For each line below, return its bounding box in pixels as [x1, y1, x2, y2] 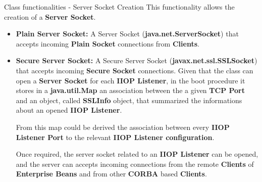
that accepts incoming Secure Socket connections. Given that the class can [16, 65, 253, 75]
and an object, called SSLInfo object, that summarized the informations [16, 95, 242, 105]
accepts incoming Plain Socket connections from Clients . [16, 38, 199, 49]
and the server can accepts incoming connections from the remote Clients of [16, 158, 254, 169]
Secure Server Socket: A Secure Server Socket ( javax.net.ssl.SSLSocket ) [16, 55, 257, 66]
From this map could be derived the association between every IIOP [16, 121, 230, 132]
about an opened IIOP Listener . [16, 105, 122, 115]
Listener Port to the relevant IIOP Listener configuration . [16, 131, 215, 142]
